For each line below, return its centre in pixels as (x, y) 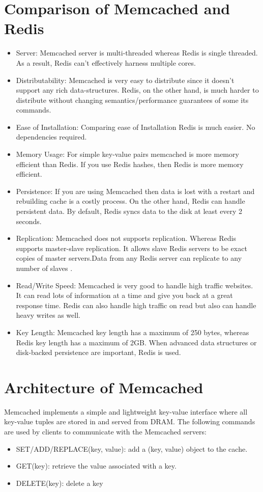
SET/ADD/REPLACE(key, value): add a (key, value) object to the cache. (132, 448)
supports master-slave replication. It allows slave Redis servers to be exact (131, 248)
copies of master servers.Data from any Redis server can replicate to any (129, 258)
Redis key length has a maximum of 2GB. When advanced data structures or (136, 342)
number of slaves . (44, 268)
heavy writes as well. (48, 315)
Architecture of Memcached (104, 387)
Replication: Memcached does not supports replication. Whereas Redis (126, 238)
